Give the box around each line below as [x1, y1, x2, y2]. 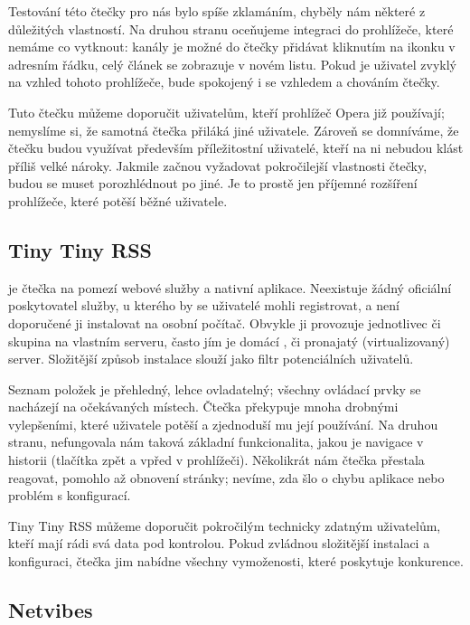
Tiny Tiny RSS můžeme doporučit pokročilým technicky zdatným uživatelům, [8, 516, 441, 535]
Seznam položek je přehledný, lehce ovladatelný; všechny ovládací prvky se [8, 379, 421, 398]
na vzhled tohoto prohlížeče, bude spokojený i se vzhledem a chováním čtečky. [8, 72, 440, 91]
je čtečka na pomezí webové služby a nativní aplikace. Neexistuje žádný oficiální [8, 278, 452, 297]
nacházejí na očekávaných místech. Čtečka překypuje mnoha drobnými [8, 397, 399, 416]
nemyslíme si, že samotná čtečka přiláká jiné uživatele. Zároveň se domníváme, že [8, 120, 459, 139]
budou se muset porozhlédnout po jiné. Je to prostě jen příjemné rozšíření [8, 174, 418, 193]
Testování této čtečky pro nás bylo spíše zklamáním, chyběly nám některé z [8, 2, 426, 20]
